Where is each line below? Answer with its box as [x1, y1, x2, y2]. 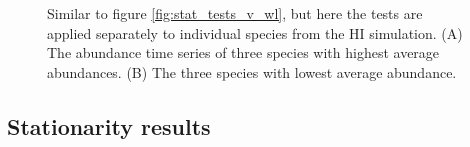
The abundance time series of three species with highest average [47, 42, 440, 63]
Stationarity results [7, 110, 211, 141]
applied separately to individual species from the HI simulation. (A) [47, 22, 463, 43]
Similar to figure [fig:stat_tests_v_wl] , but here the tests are [47, 3, 423, 23]
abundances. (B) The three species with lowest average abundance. [47, 61, 457, 82]
